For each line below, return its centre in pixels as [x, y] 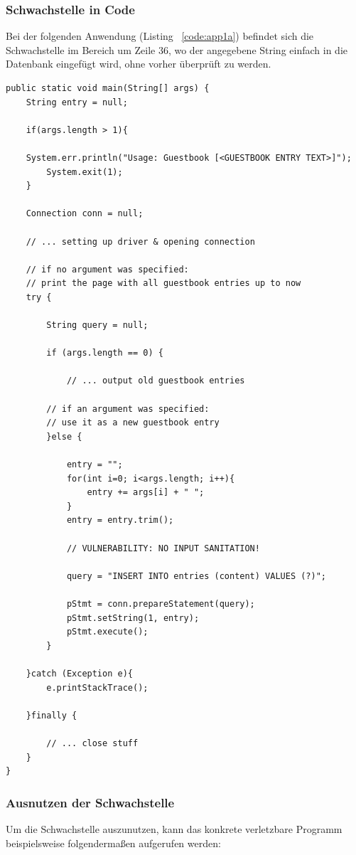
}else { [64, 436]
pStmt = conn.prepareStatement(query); [161, 604]
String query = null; [97, 325]
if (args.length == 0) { [105, 353]
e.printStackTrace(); [97, 687]
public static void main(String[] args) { [108, 88]
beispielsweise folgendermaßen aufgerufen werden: [113, 843]
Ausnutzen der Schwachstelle [90, 802]
